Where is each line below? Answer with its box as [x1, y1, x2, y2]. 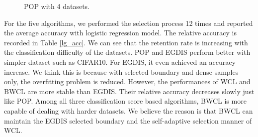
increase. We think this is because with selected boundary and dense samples [4, 66, 239, 77]
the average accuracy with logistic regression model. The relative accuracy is [4, 27, 237, 38]
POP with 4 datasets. [24, 1, 89, 11]
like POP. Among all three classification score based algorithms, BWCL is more [4, 96, 247, 106]
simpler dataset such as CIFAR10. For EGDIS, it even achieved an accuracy [4, 56, 236, 67]
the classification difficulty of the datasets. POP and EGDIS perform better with [4, 47, 251, 57]
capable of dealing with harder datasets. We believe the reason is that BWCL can [4, 105, 253, 116]
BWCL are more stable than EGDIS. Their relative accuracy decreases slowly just [4, 86, 255, 96]
